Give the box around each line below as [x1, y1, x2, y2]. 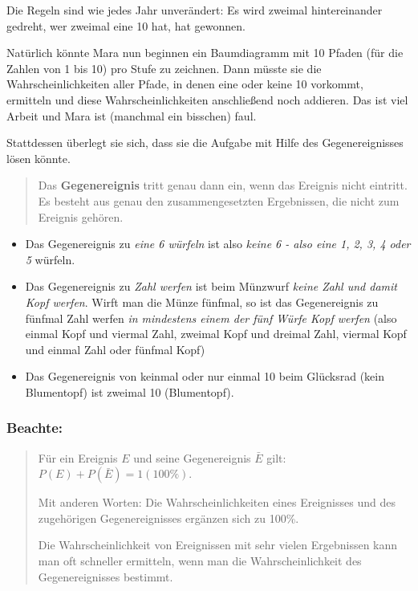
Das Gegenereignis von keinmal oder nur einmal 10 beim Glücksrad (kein [25, 368, 385, 385]
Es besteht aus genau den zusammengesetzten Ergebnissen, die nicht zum [38, 192, 400, 209]
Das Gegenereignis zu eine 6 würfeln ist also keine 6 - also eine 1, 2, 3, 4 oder [25, 235, 411, 252]
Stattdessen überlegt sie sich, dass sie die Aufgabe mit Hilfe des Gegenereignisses [6, 134, 404, 151]
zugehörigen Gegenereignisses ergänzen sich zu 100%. [38, 509, 299, 526]
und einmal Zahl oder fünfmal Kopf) [25, 340, 205, 357]
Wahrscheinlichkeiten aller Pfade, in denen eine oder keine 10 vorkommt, [6, 75, 363, 92]
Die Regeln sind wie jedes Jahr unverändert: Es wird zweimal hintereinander [6, 2, 383, 18]
